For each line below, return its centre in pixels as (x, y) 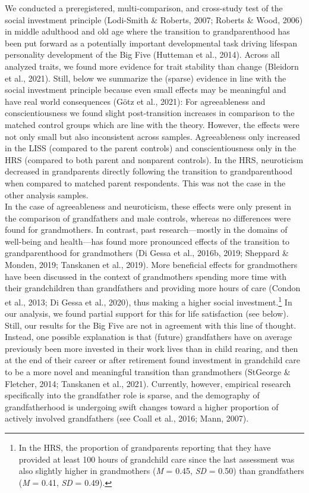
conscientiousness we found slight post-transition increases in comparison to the (150, 113)
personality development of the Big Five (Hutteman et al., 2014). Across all (142, 54)
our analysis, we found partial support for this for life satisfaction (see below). (147, 313)
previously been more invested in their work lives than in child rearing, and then (152, 348)
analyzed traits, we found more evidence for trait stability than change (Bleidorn (152, 66)
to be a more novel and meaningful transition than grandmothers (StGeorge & (148, 372)
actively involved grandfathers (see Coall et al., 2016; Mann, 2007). (127, 418)
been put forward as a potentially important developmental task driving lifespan (151, 43)
